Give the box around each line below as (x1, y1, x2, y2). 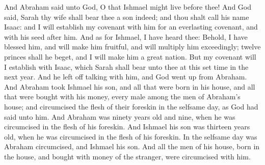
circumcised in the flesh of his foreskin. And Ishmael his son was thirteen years (4, 121, 250, 132)
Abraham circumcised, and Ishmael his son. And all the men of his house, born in (4, 141, 260, 152)
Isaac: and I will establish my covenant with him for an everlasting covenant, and (4, 21, 258, 32)
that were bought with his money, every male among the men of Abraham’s (4, 91, 241, 102)
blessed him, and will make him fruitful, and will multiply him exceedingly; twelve (4, 41, 261, 52)
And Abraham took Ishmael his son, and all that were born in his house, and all (4, 81, 255, 92)
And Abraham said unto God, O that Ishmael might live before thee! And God (4, 2, 252, 12)
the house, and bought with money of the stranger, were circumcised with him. (4, 151, 251, 161)
